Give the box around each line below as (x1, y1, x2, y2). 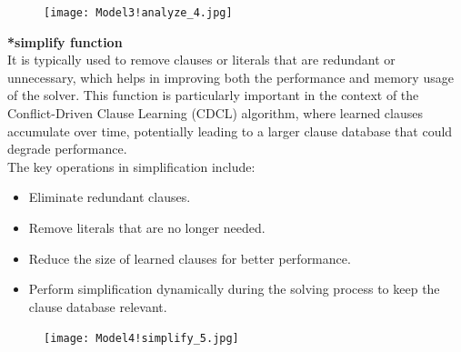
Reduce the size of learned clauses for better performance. (28, 248, 351, 267)
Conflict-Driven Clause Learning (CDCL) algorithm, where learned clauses (7, 104, 423, 123)
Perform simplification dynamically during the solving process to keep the (28, 279, 440, 298)
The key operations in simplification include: (7, 156, 256, 176)
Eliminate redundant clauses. (28, 187, 191, 206)
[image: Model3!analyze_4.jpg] (44, 6, 233, 19)
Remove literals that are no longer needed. (28, 218, 266, 236)
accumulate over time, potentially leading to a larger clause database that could (7, 121, 453, 140)
